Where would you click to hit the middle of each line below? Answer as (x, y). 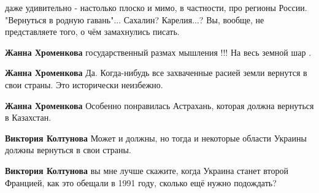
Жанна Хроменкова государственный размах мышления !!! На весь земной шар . (158, 52)
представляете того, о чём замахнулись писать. (92, 32)
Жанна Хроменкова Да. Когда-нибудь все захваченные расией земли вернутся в (156, 73)
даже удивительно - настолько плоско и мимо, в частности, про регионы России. (156, 7)
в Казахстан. (28, 117)
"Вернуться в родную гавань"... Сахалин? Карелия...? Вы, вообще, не (135, 19)
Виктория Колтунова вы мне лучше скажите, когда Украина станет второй (147, 170)
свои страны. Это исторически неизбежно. (84, 84)
